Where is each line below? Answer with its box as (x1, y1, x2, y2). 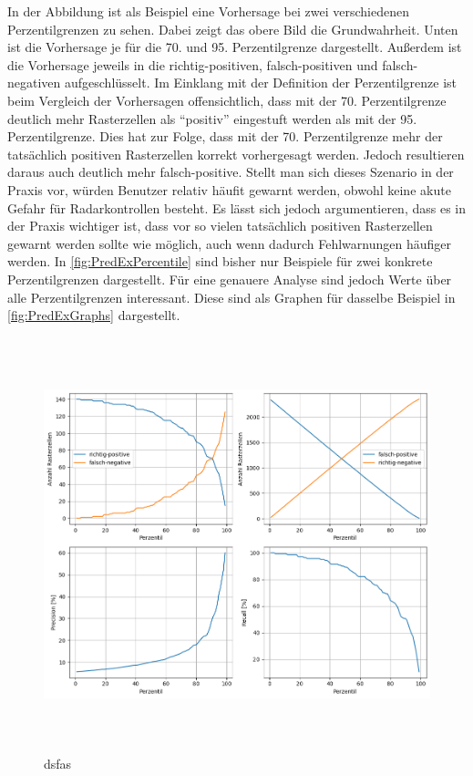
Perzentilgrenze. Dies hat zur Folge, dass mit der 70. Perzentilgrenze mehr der (7, 127, 443, 146)
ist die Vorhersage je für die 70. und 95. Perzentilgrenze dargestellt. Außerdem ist (7, 37, 462, 57)
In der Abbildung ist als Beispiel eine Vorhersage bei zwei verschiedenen (7, 2, 409, 20)
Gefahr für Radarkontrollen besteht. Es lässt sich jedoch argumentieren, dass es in (7, 198, 467, 217)
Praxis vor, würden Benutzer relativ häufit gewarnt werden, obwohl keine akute (7, 180, 451, 199)
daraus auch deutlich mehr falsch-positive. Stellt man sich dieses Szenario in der (7, 162, 454, 181)
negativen (7, 73, 61, 92)
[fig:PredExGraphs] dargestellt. (7, 305, 180, 325)
